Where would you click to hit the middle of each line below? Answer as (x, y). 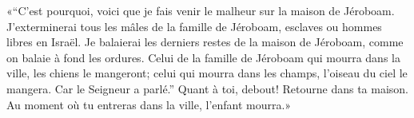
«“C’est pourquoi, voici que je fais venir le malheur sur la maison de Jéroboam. (201, 10)
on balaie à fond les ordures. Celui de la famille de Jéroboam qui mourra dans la (203, 57)
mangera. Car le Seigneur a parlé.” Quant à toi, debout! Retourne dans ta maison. (208, 88)
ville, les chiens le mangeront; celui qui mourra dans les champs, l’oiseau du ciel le (207, 73)
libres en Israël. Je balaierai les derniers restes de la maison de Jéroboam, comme (205, 42)
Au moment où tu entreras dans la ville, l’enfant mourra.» (149, 104)
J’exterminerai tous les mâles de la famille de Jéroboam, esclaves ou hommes (194, 26)
